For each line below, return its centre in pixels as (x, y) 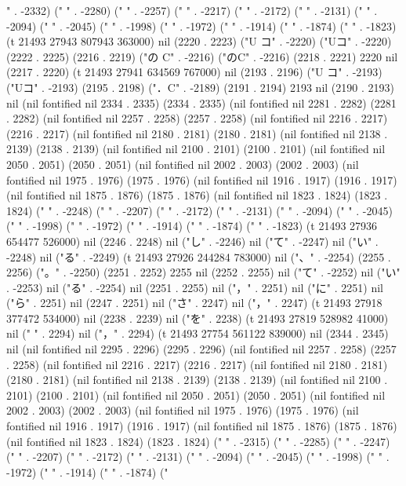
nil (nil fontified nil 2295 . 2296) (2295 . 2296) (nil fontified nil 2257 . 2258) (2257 (201, 349)
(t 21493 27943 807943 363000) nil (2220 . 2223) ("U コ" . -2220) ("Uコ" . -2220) (199, 41)
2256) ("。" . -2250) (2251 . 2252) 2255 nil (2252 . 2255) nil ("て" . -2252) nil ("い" (203, 272)
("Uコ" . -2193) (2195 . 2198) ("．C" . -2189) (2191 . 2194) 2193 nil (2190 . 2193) (200, 87)
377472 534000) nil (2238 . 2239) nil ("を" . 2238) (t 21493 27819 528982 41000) (198, 318)
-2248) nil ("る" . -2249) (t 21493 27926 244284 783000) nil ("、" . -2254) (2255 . (199, 256)
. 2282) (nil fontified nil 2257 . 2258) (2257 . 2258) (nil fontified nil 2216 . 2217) (197, 118)
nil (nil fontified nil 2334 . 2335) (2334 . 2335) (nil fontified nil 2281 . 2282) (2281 (201, 102)
